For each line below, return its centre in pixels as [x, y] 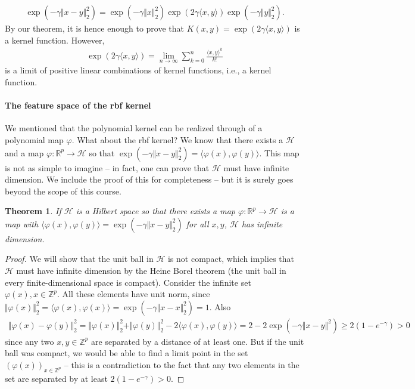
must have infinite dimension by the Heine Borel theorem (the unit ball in [151, 271]
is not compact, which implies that [231, 259]
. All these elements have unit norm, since [134, 294]
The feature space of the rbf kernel [78, 105]
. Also [220, 306]
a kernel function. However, [55, 40]
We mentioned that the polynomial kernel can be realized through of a [134, 128]
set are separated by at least [56, 378]
